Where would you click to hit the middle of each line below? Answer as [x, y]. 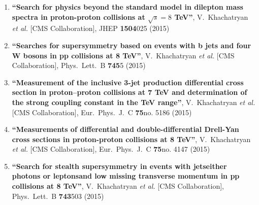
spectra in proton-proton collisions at [78, 16]
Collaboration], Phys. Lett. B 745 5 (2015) [79, 65]
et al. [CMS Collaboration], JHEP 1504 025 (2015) [91, 28]
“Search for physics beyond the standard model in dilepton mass [127, 7]
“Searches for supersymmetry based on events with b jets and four [132, 45]
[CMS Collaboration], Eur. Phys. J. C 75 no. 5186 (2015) [102, 112]
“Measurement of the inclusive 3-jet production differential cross [128, 82]
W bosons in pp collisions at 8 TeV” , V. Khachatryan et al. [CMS [123, 55]
